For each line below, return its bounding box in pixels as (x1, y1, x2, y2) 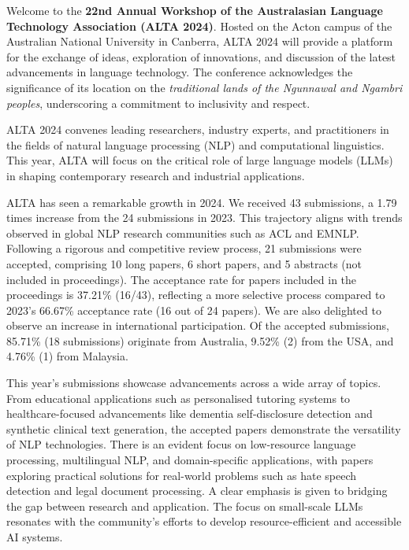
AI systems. (6, 529, 63, 544)
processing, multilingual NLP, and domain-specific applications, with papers (6, 452, 374, 468)
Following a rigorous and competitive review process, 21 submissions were (6, 240, 362, 257)
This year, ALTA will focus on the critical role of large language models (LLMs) (6, 152, 393, 168)
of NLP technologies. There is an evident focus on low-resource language (6, 436, 356, 452)
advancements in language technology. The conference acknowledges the (6, 64, 353, 80)
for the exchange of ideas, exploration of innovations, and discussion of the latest (6, 48, 396, 65)
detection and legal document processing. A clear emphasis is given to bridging (6, 482, 388, 499)
